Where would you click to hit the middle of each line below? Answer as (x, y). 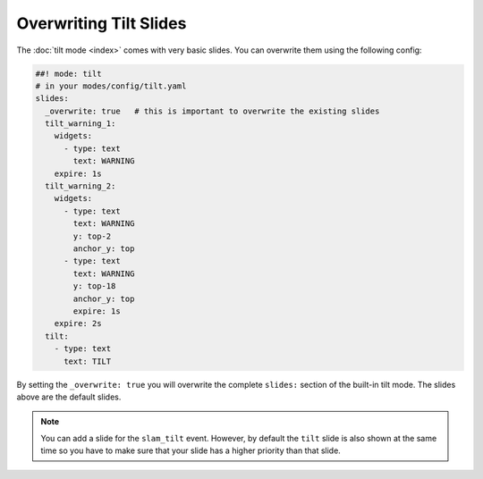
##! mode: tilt (68, 73)
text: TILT (88, 361)
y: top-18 (94, 286)
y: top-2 (92, 236)
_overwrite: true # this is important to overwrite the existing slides (212, 111)
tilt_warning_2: (80, 186)
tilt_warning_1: (80, 124)
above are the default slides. (69, 397)
